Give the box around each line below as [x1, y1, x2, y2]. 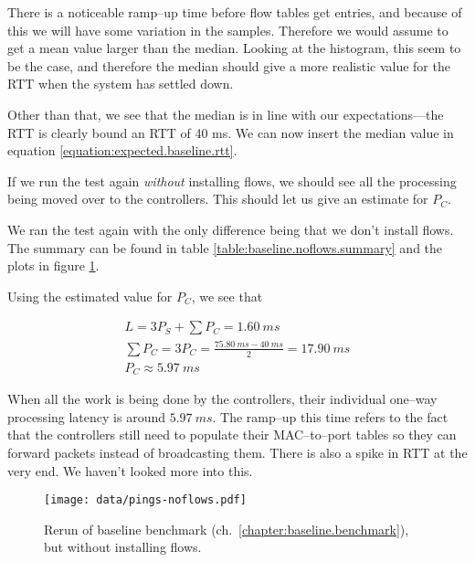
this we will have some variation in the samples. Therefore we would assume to [7, 20, 449, 39]
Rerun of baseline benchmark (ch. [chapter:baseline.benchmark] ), [44, 519, 409, 538]
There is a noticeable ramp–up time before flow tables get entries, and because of [7, 3, 462, 21]
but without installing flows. [44, 537, 202, 557]
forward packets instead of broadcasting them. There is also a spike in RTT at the [7, 442, 468, 461]
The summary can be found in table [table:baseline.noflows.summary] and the [7, 238, 443, 257]
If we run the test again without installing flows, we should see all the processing [7, 171, 457, 190]
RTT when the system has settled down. [7, 74, 234, 93]
